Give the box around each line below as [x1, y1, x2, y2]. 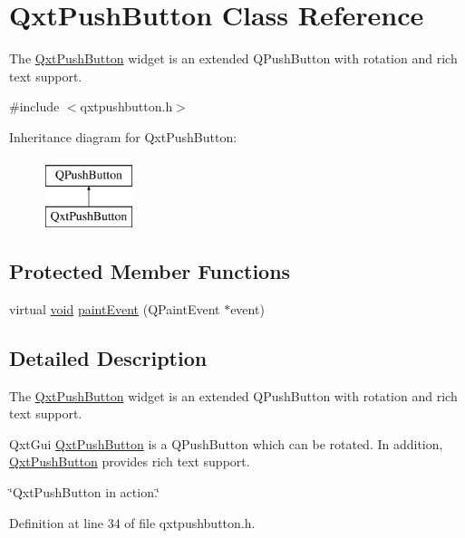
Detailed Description [9, 343, 208, 371]
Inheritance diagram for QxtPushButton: [9, 127, 237, 146]
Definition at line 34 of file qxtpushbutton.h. [9, 513, 256, 532]
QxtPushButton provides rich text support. [9, 452, 250, 471]
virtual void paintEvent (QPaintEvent [9, 299, 220, 318]
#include [9, 97, 60, 116]
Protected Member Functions [9, 257, 291, 285]
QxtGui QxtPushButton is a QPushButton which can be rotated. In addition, [9, 434, 443, 453]
